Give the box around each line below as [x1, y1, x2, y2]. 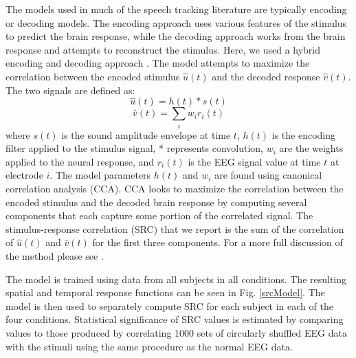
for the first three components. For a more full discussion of [92, 235, 343, 249]
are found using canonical [214, 168, 322, 182]
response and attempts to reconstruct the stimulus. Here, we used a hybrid [5, 42, 321, 56]
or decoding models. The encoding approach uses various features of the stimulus [5, 15, 347, 30]
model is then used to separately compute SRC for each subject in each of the [5, 298, 333, 313]
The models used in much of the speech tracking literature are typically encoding [5, 2, 347, 16]
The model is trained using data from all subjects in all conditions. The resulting [5, 271, 347, 286]
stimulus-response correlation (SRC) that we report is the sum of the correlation [5, 221, 344, 236]
